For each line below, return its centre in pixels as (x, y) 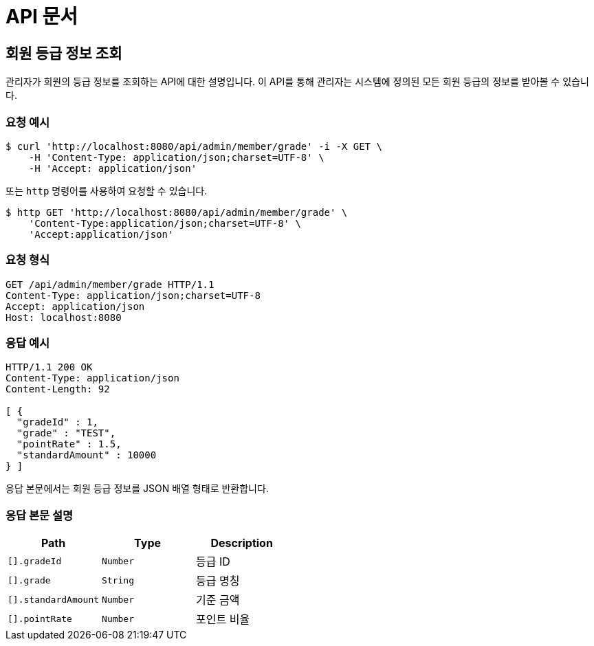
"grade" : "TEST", (66, 433)
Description (242, 543)
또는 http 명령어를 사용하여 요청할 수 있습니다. (107, 190)
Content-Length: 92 (58, 389)
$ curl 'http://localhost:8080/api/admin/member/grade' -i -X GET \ (194, 146)
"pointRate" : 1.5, (69, 444)
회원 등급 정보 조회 (64, 53)
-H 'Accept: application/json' (113, 168)
